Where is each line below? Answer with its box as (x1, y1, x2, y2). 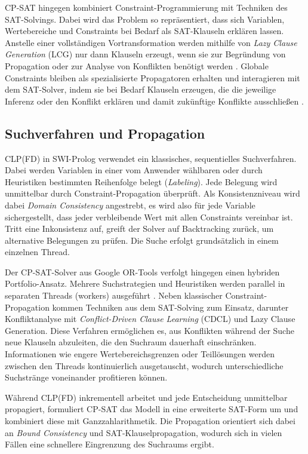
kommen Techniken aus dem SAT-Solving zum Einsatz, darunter (52, 300, 289, 313)
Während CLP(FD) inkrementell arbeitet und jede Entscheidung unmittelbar (5, 391, 288, 403)
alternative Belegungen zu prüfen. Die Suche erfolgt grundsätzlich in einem (5, 234, 279, 246)
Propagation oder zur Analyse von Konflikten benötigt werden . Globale (5, 59, 269, 72)
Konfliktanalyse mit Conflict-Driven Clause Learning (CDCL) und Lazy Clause (5, 312, 295, 325)
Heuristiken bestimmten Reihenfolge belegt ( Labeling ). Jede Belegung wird (5, 175, 278, 188)
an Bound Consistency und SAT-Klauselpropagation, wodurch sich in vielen (5, 426, 282, 438)
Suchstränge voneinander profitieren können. (5, 371, 168, 384)
